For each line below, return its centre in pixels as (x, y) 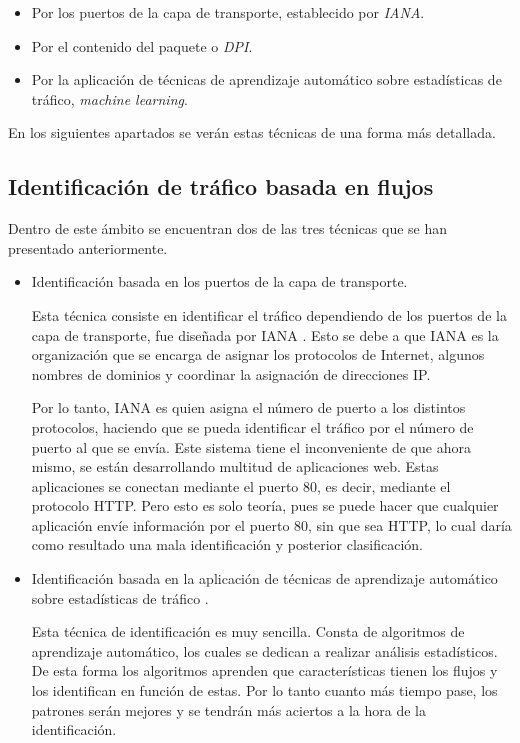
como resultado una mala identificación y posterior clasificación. (227, 544)
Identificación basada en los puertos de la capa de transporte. (219, 281)
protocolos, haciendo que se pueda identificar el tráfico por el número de (252, 426)
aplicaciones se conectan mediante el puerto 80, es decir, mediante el (241, 485)
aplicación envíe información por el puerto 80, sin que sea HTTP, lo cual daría (271, 524)
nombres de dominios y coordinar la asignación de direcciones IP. (231, 373)
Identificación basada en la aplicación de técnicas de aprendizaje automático (264, 578)
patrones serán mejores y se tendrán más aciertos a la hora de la (228, 709)
